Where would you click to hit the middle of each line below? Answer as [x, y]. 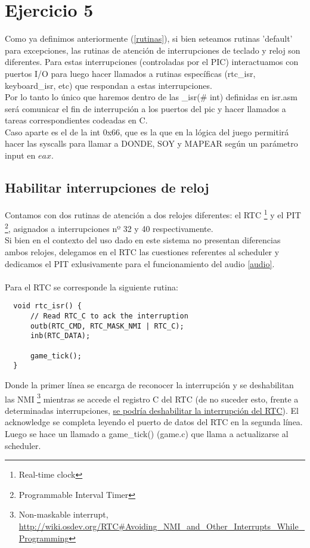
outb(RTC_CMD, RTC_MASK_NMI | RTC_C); [107, 326]
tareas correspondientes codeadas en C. [76, 120]
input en [20, 155]
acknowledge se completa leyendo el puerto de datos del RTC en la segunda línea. [154, 422]
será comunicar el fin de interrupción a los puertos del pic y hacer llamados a [145, 108]
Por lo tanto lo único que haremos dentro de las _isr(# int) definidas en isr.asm [151, 97]
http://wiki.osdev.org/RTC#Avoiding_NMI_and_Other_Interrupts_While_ [162, 526]
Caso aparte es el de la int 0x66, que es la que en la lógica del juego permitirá [147, 131]
